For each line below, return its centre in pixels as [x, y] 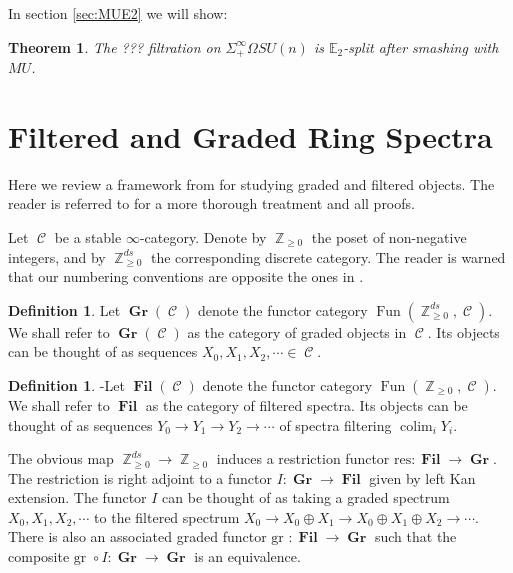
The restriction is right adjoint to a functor [140, 477]
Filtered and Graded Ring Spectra [250, 135]
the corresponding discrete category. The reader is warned [328, 256]
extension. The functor [77, 497]
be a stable [88, 236]
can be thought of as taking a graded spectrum [306, 497]
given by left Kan [422, 477]
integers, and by [57, 256]
